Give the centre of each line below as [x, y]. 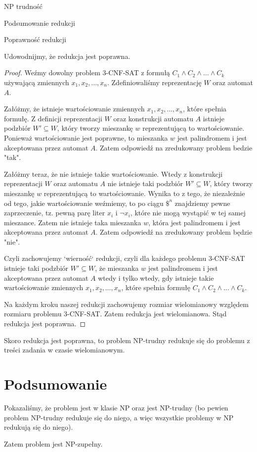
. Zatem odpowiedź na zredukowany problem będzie [174, 232]
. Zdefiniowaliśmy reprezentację [154, 82]
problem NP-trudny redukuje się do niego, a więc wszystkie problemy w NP [119, 417]
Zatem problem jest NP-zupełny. [53, 443]
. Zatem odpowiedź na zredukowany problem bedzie [174, 147]
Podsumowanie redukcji [40, 23]
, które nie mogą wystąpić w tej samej [188, 213]
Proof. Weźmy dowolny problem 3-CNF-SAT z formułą [87, 73]
